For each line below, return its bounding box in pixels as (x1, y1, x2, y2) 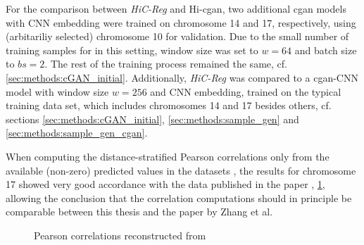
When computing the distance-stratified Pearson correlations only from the (6, 149, 330, 163)
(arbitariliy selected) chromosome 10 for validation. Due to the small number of (6, 29, 349, 44)
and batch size (294, 42, 357, 57)
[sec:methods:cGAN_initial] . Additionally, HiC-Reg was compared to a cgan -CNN (6, 70, 358, 84)
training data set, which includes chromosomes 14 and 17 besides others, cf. (6, 98, 332, 113)
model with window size (6, 84, 109, 99)
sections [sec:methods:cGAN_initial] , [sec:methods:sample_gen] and (6, 111, 299, 126)
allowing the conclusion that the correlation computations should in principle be (6, 190, 352, 205)
